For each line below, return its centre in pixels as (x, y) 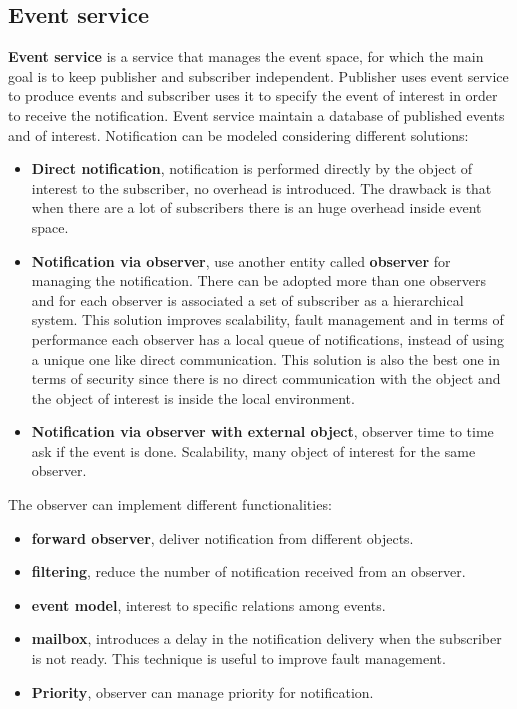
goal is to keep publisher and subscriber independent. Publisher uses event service (258, 75)
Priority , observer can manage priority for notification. (202, 691)
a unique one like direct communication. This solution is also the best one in (266, 358)
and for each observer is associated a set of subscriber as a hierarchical (247, 299)
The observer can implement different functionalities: (170, 504)
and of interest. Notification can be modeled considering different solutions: (238, 134)
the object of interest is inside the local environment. (193, 397)
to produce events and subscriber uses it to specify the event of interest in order (253, 95)
